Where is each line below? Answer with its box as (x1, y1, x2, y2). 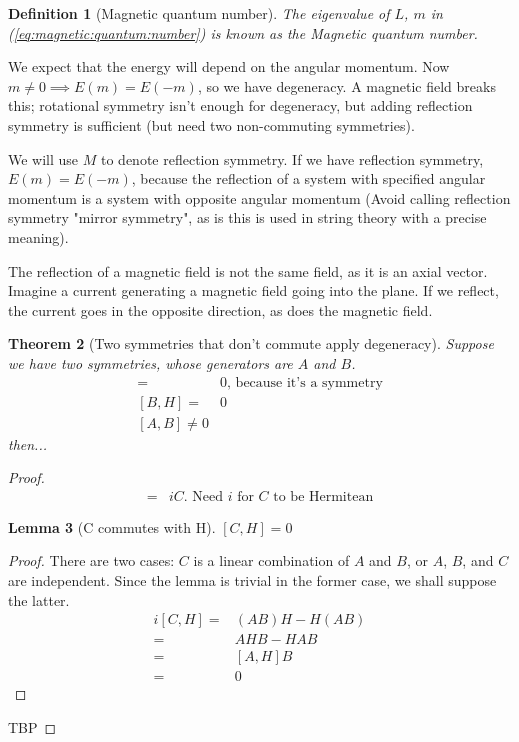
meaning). (8, 226, 69, 247)
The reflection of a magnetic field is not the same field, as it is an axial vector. (8, 260, 488, 281)
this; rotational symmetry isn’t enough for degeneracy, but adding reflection (8, 95, 473, 116)
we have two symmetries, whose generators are (8, 352, 293, 373)
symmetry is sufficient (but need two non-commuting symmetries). (8, 114, 415, 135)
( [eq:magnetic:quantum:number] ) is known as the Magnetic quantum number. (8, 22, 478, 43)
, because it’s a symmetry (227, 375, 383, 390)
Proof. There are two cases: (8, 550, 175, 571)
